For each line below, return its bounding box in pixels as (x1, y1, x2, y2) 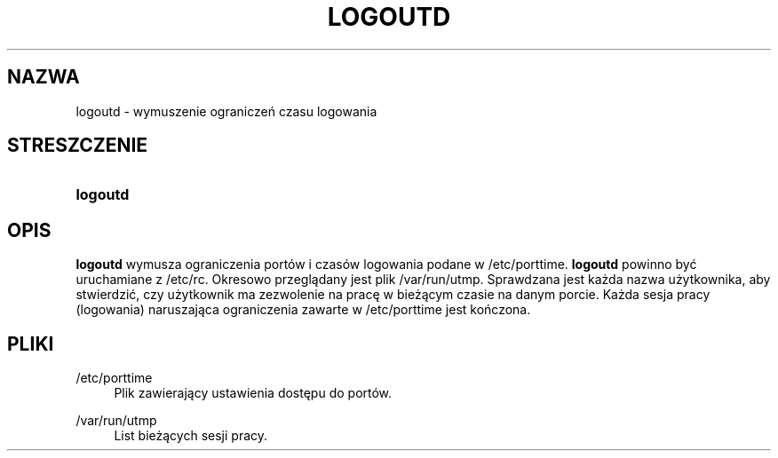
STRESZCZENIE (7, 134, 148, 157)
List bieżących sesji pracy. (114, 428, 268, 444)
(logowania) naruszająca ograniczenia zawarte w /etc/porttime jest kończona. (75, 302, 531, 318)
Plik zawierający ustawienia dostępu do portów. (114, 385, 393, 401)
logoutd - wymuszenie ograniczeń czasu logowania (75, 103, 377, 119)
